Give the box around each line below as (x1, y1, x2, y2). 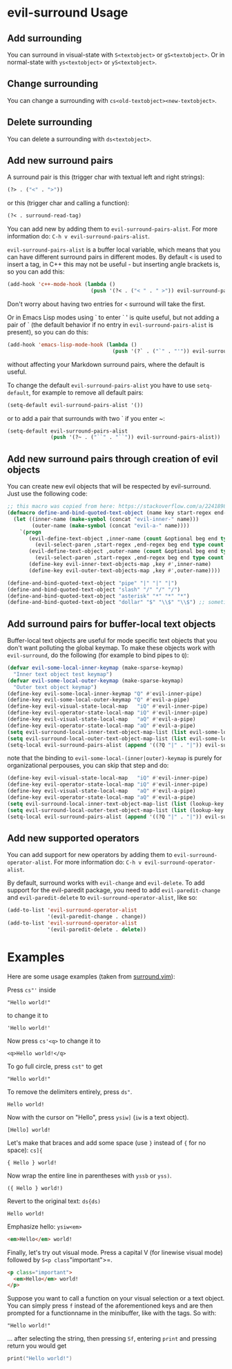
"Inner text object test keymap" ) (13, 670, 113, 678)
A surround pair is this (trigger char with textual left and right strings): (7, 173, 205, 181)
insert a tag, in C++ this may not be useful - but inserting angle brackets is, (7, 261, 221, 269)
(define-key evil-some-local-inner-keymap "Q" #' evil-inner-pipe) (7, 690, 202, 697)
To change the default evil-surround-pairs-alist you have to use (7, 381, 195, 389)
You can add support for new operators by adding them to (7, 851, 173, 859)
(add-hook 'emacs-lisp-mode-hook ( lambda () (7, 341, 137, 348)
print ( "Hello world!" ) (7, 1355, 72, 1362)
